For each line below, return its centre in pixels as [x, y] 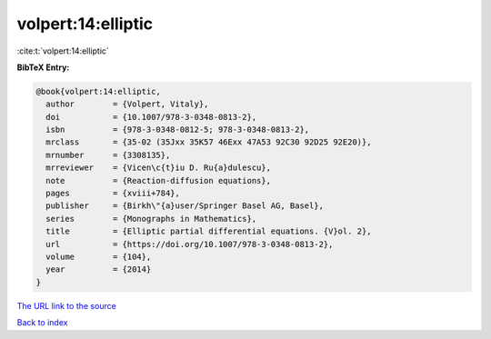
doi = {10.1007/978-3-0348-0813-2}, [151, 117]
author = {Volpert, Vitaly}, [127, 104]
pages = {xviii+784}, [113, 194]
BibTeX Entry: [43, 67]
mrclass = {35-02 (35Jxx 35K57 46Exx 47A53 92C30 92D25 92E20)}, [209, 142]
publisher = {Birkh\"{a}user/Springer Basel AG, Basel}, [185, 206]
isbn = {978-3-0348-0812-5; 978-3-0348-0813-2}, [178, 130]
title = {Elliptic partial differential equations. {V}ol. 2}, [209, 231]
